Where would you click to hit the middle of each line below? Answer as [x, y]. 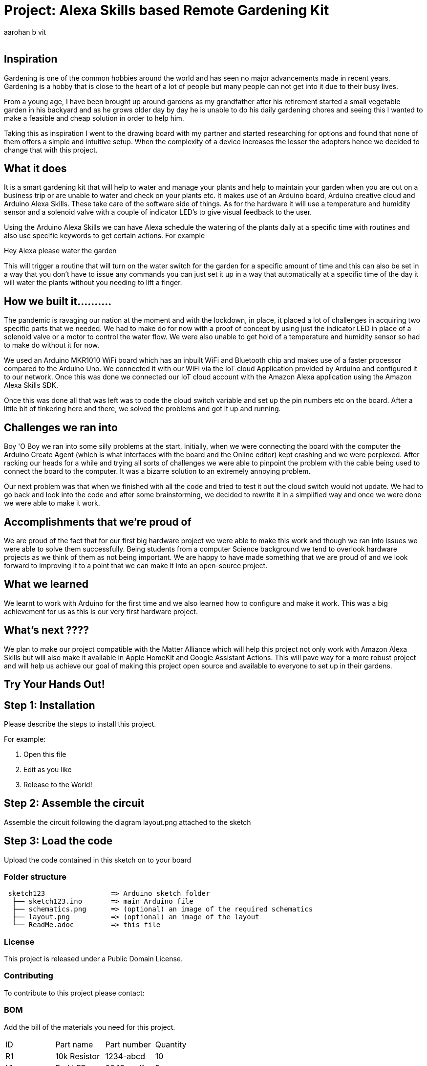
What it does [35, 169]
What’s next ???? [47, 630]
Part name [74, 1044]
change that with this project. [51, 150]
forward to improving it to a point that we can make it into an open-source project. [136, 565]
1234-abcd [125, 1056]
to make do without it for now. [52, 345]
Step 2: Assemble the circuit [74, 803]
